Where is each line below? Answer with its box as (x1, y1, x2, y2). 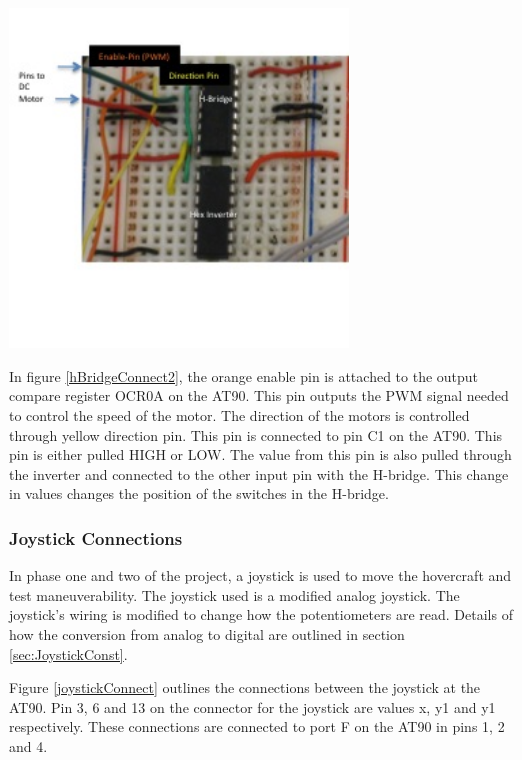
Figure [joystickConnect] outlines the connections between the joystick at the (9, 677, 481, 698)
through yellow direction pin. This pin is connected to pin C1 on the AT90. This (9, 424, 503, 445)
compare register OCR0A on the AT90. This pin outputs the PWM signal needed (9, 385, 509, 406)
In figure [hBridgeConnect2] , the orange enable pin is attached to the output (9, 365, 479, 386)
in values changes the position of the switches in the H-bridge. (9, 483, 389, 504)
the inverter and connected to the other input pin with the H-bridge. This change (9, 463, 509, 484)
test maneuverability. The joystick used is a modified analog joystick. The (9, 584, 460, 605)
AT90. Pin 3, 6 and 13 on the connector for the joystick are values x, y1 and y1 (9, 696, 496, 717)
